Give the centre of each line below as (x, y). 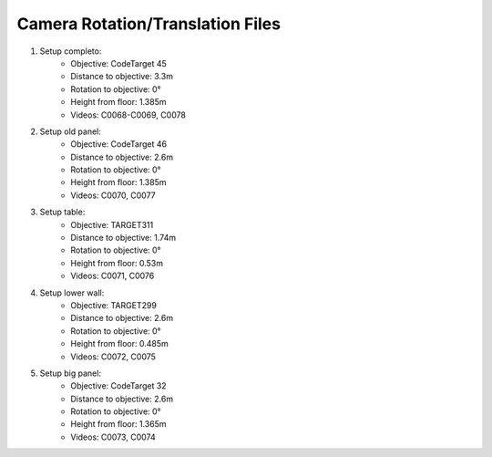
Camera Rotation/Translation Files (149, 24)
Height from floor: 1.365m (119, 424)
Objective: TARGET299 (113, 305)
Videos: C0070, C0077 (113, 195)
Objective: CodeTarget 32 (119, 386)
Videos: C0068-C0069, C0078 (128, 115)
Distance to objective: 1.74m (123, 238)
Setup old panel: (71, 131)
